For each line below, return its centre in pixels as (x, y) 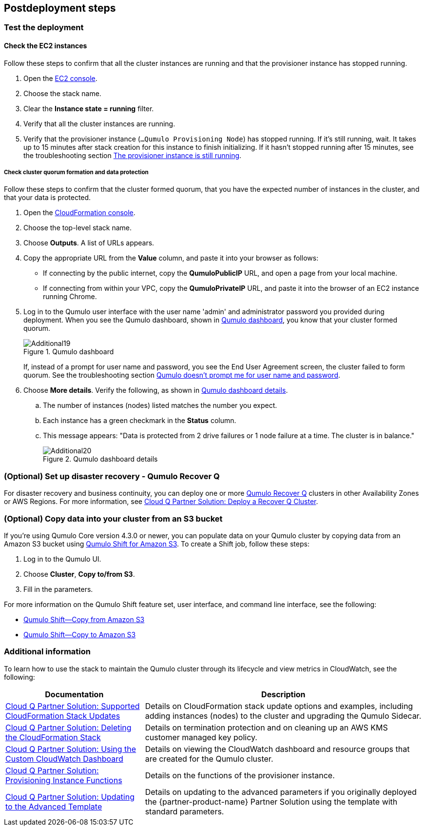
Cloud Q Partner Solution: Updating (70, 797)
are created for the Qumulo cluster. (209, 759)
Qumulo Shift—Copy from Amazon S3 (84, 619)
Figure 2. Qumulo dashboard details (100, 459)
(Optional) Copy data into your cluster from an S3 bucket (113, 518)
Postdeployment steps (60, 8)
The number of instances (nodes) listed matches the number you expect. (160, 405)
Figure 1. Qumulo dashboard (69, 352)
